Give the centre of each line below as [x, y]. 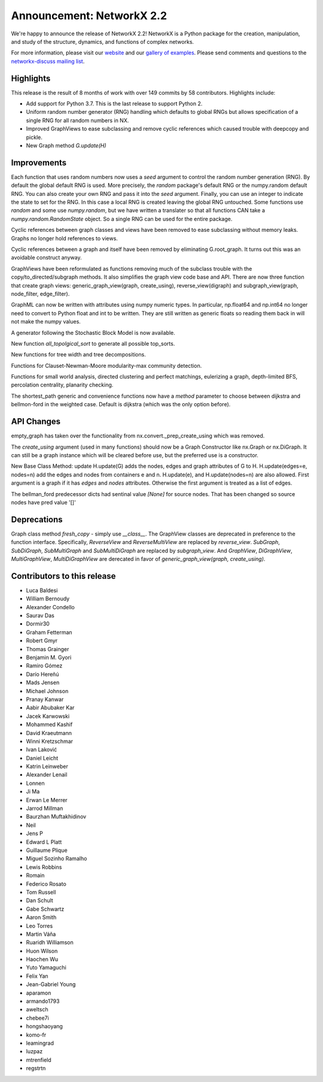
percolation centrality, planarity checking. [62, 385]
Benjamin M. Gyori [49, 657]
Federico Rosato [46, 884]
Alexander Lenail [47, 775]
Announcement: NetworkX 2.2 [89, 16]
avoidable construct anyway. [46, 258]
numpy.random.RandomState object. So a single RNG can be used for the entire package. [122, 219]
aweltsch [37, 1010]
